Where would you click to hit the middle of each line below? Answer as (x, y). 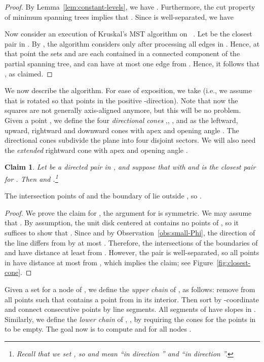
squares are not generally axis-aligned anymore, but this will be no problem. (123, 110)
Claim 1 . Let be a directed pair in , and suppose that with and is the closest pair (130, 167)
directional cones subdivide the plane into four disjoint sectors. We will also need (130, 140)
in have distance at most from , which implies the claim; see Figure (109, 262)
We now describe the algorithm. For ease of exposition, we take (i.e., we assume (128, 90)
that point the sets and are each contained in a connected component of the (122, 53)
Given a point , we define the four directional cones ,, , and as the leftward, (121, 120)
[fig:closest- (234, 262)
